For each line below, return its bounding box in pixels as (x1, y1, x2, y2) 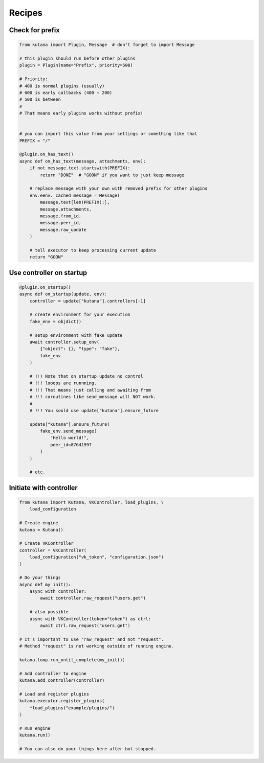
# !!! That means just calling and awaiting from (29, 387, 151, 393)
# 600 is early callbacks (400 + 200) (19, 90, 112, 95)
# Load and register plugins (19, 691, 89, 697)
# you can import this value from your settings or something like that (19, 131, 198, 137)
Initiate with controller (9, 484, 78, 492)
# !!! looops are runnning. (29, 380, 97, 386)
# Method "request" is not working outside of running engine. (19, 644, 175, 649)
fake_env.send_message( (40, 428, 97, 434)
